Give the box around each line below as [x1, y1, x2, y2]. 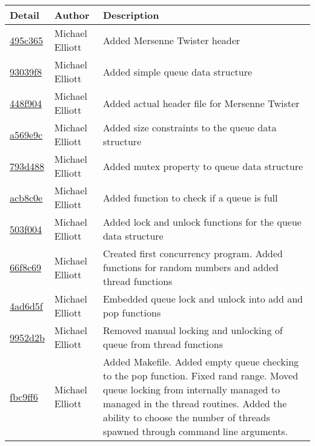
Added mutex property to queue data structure [102, 159, 303, 173]
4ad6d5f [10, 298, 43, 313]
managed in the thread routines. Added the [102, 396, 287, 410]
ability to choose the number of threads [102, 410, 270, 424]
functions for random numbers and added [102, 260, 279, 274]
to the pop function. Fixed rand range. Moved [102, 369, 299, 382]
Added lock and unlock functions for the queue [102, 215, 302, 229]
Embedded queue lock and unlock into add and [102, 292, 303, 306]
